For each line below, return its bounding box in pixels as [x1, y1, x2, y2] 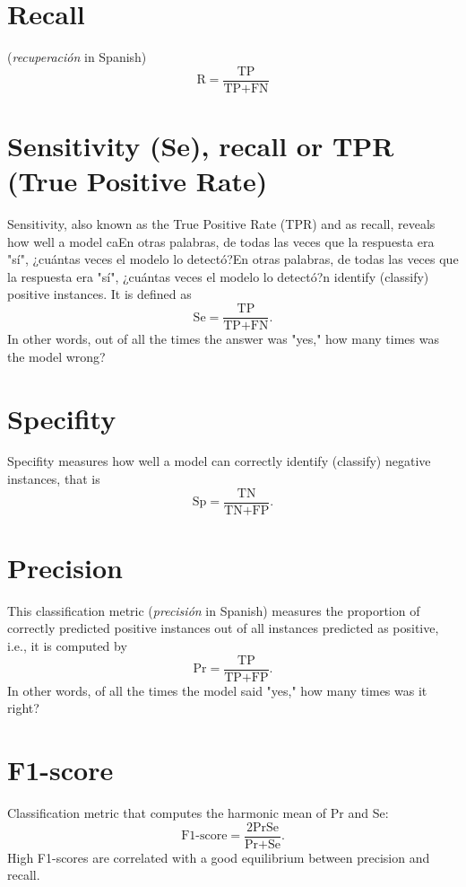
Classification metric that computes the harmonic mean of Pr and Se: [7, 803, 389, 821]
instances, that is [7, 470, 100, 488]
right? [7, 698, 39, 717]
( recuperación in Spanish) [7, 48, 147, 66]
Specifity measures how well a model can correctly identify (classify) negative [7, 452, 431, 470]
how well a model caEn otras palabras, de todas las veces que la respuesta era [7, 232, 435, 250]
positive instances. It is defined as [7, 285, 192, 303]
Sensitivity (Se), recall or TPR [7, 127, 394, 163]
